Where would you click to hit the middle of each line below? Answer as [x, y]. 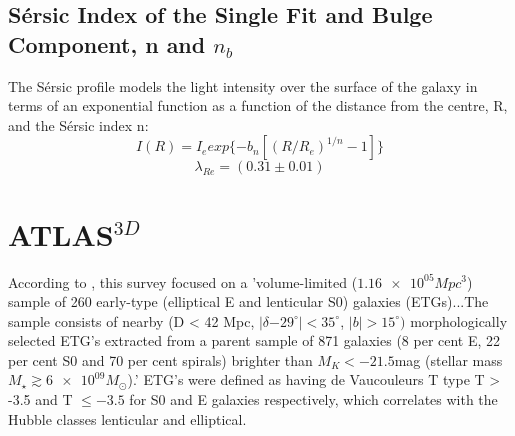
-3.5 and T [40, 399]
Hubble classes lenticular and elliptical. [127, 418]
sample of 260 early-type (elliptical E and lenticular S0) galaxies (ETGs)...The [248, 301]
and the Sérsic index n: [78, 124]
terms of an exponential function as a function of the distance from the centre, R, [258, 105]
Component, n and [107, 43]
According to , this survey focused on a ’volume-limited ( [183, 281]
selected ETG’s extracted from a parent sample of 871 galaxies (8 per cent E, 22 [254, 340]
